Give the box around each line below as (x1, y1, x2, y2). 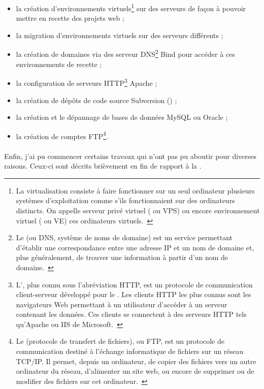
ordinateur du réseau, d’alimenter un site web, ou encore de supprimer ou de (16, 366, 254, 376)
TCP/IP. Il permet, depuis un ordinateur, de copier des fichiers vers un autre (16, 355, 256, 366)
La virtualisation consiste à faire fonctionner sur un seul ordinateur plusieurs (16, 185, 255, 196)
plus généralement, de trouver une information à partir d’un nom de (16, 252, 228, 263)
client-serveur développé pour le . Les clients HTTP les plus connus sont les (16, 289, 251, 300)
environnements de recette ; (16, 58, 102, 69)
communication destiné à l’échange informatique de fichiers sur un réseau (16, 346, 244, 356)
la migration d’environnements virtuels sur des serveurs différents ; (16, 29, 223, 40)
